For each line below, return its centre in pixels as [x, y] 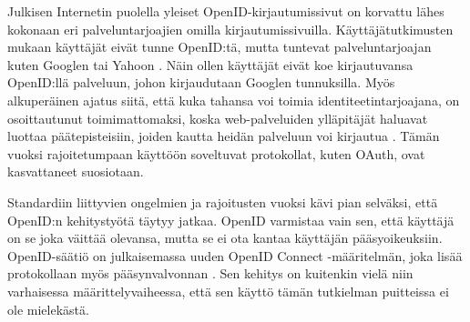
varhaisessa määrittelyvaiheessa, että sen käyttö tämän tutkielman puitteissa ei [228, 291]
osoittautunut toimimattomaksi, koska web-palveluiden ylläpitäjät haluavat [218, 118]
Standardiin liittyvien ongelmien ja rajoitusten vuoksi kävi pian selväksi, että [223, 201]
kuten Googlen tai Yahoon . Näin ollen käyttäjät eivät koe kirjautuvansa [210, 64]
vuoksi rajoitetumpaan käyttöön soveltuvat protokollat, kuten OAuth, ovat [216, 153]
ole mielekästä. [48, 309]
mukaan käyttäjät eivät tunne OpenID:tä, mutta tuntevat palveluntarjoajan [220, 47]
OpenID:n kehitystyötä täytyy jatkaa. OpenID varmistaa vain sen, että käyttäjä [231, 220]
